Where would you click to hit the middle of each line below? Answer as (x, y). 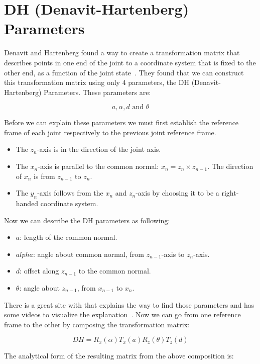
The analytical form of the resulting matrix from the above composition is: (119, 356)
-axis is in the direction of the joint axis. (99, 149)
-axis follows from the (70, 193)
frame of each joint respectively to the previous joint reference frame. (110, 132)
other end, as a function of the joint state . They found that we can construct (124, 72)
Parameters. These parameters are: (97, 92)
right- (230, 193)
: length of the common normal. (69, 237)
